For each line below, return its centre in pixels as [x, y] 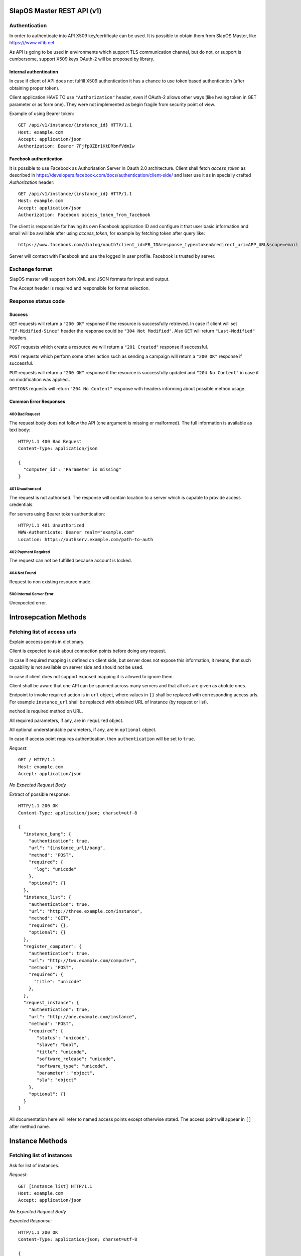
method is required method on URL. [46, 711]
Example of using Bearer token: [42, 114]
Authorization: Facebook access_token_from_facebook [84, 215]
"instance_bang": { [47, 834]
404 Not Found [23, 573]
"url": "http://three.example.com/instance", [86, 911]
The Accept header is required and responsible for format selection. [80, 288]
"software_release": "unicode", [77, 1059]
